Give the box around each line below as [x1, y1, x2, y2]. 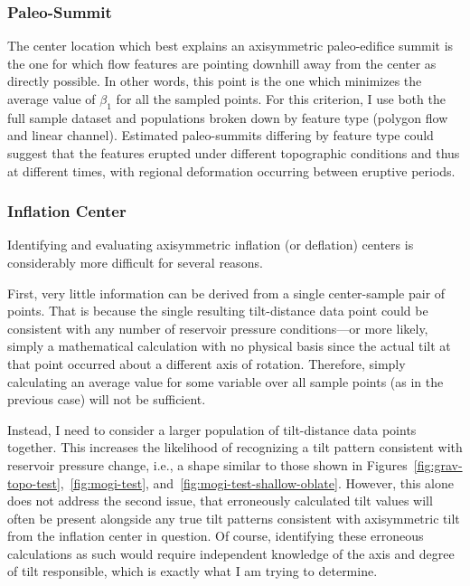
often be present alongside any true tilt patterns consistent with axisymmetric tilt [7, 508, 460, 527]
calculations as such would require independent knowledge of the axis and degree [7, 543, 455, 562]
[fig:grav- [413, 455, 463, 474]
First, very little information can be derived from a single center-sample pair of [7, 283, 446, 302]
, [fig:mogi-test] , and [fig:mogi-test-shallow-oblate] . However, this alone [60, 473, 454, 492]
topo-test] [7, 473, 61, 492]
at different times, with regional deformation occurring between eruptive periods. [7, 161, 456, 180]
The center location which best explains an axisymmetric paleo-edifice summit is [7, 36, 454, 55]
